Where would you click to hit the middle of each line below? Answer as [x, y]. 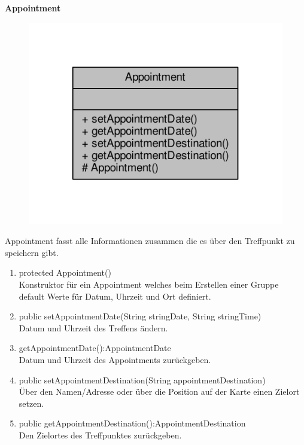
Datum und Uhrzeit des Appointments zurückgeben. [115, 359]
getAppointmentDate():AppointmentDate [95, 348]
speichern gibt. [32, 252]
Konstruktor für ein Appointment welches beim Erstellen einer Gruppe [149, 284]
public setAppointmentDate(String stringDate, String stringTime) [140, 316]
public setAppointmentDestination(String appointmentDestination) [142, 380]
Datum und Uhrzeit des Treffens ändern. [93, 327]
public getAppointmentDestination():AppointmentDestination [132, 423]
